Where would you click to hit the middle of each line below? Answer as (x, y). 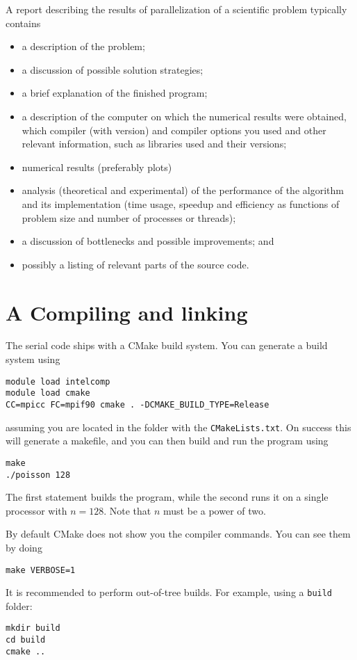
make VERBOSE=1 (41, 570)
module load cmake (48, 393)
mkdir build (33, 628)
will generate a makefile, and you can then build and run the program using (167, 441)
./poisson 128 (38, 475)
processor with (36, 510)
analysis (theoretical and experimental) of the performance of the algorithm (183, 190)
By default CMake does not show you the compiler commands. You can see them (178, 534)
